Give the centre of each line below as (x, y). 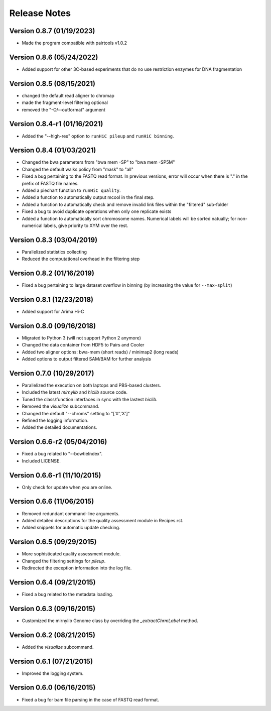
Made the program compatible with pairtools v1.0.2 (75, 43)
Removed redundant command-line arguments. (71, 513)
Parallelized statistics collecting (54, 252)
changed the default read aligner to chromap (68, 95)
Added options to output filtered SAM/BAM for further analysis (87, 359)
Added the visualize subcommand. (58, 647)
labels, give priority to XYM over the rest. (86, 225)
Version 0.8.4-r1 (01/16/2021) (56, 124)
